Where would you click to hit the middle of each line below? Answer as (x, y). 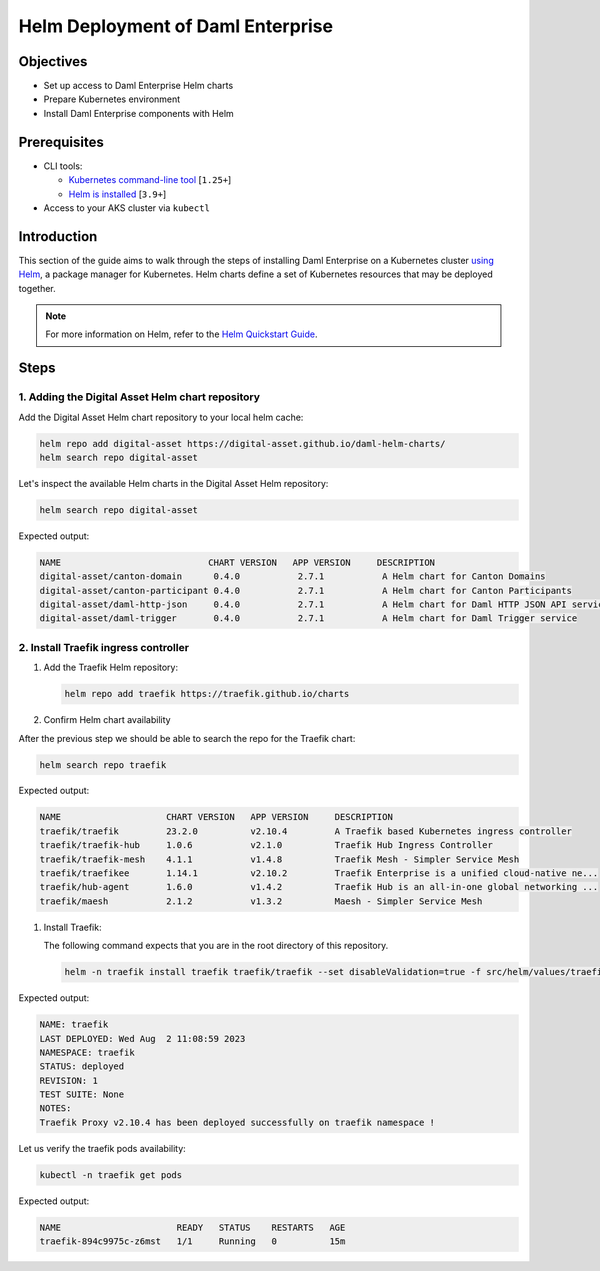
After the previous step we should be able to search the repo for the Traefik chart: (187, 738)
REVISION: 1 (69, 1080)
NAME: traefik (74, 1024)
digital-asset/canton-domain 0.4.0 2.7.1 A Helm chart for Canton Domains (292, 576)
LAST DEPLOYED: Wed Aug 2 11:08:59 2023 (142, 1038)
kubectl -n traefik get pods (111, 1174)
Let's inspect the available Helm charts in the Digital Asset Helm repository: (173, 483)
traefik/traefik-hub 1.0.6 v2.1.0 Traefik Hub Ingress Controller (266, 845)
